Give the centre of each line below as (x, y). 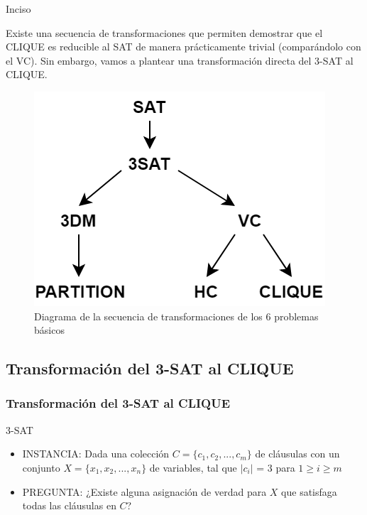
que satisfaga (309, 491)
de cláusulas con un (297, 454)
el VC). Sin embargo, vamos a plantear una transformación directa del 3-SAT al (180, 60)
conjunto (41, 467)
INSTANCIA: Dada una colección (96, 454)
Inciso (18, 9)
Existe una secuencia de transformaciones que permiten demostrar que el (164, 32)
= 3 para (276, 467)
